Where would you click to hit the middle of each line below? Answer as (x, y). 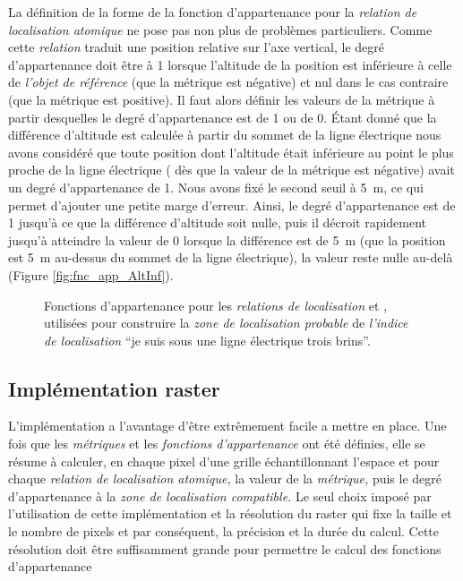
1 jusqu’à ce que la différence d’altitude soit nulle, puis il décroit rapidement (218, 222)
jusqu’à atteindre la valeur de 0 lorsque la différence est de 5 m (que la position (227, 239)
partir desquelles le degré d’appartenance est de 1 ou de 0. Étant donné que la (223, 117)
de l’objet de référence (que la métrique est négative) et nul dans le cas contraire (228, 82)
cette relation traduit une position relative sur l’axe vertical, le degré (197, 47)
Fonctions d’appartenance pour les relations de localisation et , (215, 305)
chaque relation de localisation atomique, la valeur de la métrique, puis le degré (225, 478)
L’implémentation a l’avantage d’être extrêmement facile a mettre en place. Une (227, 426)
